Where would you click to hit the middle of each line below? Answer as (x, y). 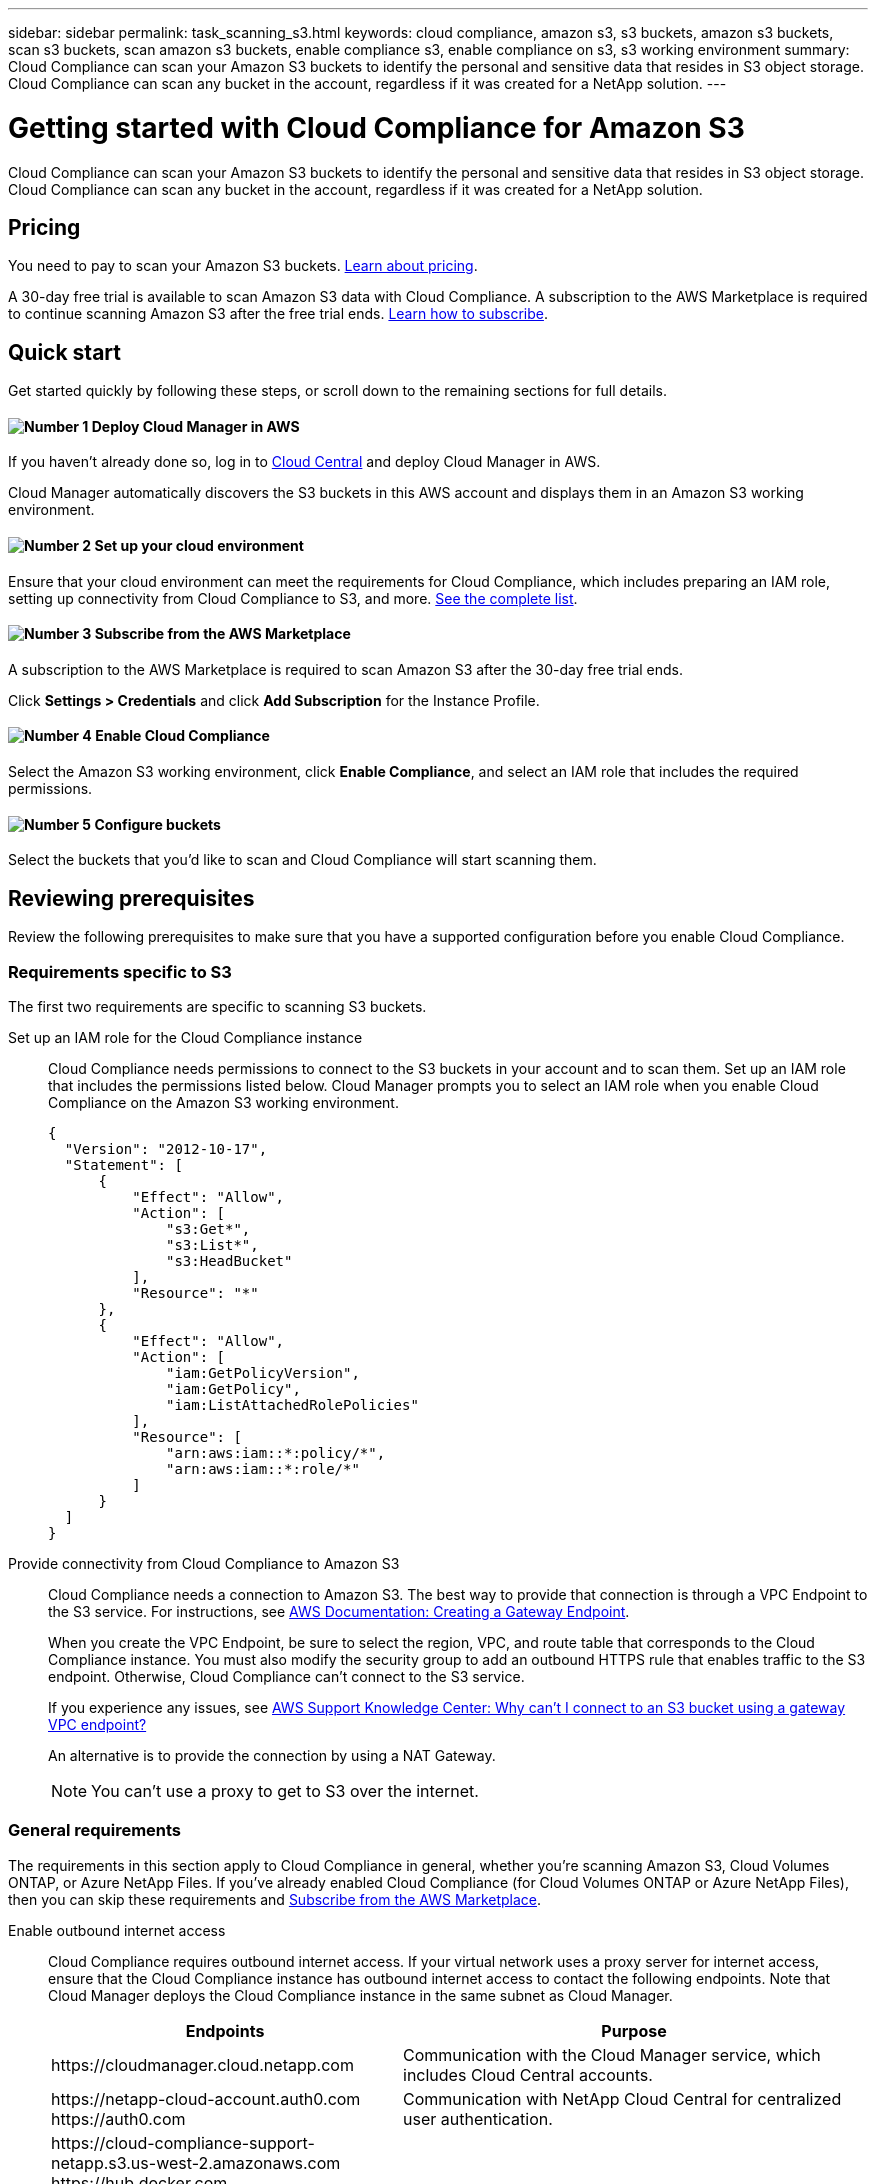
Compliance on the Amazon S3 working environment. (223, 1102)
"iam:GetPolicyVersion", (263, 1372)
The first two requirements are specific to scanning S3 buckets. (217, 1006)
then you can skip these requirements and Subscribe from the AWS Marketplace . (275, 1899)
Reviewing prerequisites (131, 898)
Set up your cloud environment (199, 546)
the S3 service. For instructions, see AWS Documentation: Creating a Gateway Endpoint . (339, 1611)
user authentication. (478, 2118)
